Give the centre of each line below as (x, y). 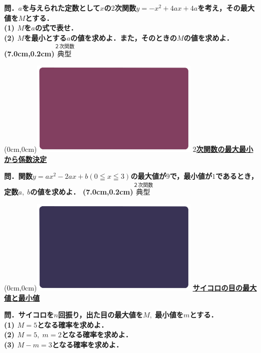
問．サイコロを (29, 315)
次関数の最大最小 (225, 149)
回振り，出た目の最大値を (101, 315)
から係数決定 (25, 159)
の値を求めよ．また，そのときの (124, 37)
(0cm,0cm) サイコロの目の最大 (130, 287)
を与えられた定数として (61, 8)
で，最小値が (191, 176)
